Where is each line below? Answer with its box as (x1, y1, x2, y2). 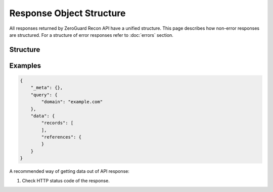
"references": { (41, 134, 82, 140)
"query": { (30, 92, 58, 98)
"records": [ (41, 120, 74, 126)
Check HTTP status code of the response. (22, 177, 110, 183)
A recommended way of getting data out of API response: (9, 168, 130, 174)
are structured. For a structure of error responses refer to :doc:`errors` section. (9, 32, 174, 38)
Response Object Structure (9, 8, 126, 19)
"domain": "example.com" (41, 99, 103, 105)
